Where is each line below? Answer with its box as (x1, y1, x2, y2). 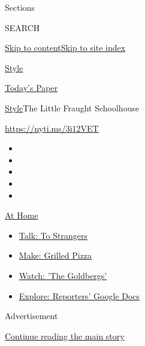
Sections (5, 1, 35, 13)
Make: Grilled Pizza (19, 249, 92, 262)
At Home (5, 209, 38, 221)
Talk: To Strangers (19, 229, 87, 241)
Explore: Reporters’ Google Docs (19, 289, 140, 302)
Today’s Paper (5, 81, 58, 94)
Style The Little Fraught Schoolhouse (5, 101, 140, 114)
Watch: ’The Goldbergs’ (19, 269, 107, 281)
